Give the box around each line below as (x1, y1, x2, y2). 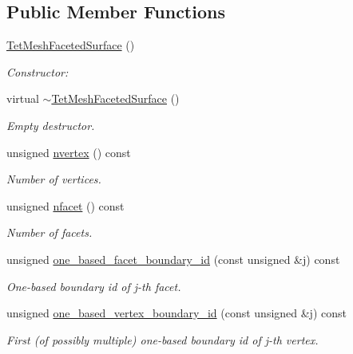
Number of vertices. (6, 171, 101, 187)
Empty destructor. (6, 116, 95, 133)
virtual (6, 90, 39, 107)
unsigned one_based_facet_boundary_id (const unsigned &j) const (6, 250, 340, 267)
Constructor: (6, 63, 69, 80)
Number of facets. (6, 224, 93, 241)
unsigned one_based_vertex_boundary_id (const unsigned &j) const (6, 305, 347, 321)
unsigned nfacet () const (6, 197, 125, 214)
